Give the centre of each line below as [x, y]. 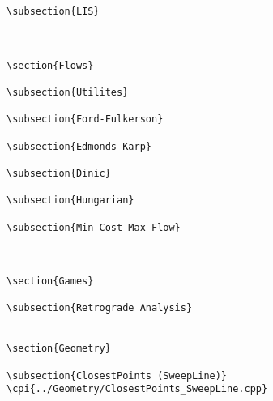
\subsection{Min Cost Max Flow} [94, 227]
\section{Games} [50, 282]
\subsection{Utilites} [68, 92]
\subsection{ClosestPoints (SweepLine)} [117, 375]
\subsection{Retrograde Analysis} [100, 308]
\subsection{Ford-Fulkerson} [85, 119]
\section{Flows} [50, 65]
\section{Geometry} [59, 349]
